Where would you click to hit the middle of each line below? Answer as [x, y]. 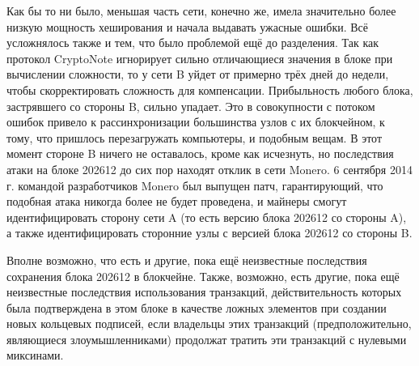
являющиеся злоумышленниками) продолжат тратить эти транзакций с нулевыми [207, 339]
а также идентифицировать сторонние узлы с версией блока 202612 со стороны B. [209, 233]
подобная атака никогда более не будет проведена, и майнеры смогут [177, 201]
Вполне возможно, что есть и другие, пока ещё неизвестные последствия [187, 260]
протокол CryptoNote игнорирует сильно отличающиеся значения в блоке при [200, 58]
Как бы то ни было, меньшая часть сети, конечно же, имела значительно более [201, 11]
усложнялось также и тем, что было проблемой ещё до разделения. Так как [193, 43]
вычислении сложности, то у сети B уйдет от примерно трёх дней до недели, [198, 74]
